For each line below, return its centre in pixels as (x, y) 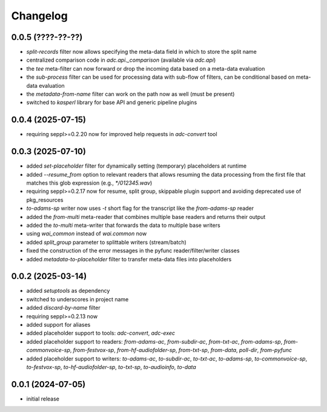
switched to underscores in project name (78, 299)
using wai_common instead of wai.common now (87, 234)
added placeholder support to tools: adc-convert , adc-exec (101, 333)
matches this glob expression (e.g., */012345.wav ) (89, 183)
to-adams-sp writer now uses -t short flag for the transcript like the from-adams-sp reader (140, 208)
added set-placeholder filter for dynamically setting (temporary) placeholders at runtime (137, 166)
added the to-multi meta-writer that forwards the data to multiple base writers (123, 225)
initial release (43, 399)
